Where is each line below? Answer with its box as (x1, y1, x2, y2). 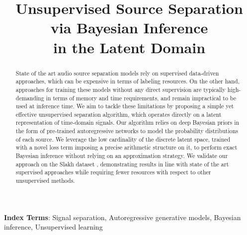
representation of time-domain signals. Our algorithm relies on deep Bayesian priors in (15, 118, 240, 127)
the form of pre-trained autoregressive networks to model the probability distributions (15, 127, 238, 135)
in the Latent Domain (53, 37, 206, 57)
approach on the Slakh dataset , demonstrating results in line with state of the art (15, 159, 229, 168)
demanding (15, 93, 44, 102)
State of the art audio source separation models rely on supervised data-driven (15, 69, 219, 77)
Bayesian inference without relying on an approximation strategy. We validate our (15, 152, 228, 160)
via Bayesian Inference (50, 17, 208, 38)
